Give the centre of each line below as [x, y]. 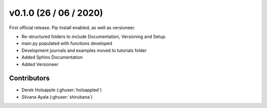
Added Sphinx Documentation [52, 57]
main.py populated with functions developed [67, 43]
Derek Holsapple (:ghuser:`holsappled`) [62, 90]
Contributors [29, 78]
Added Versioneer [40, 64]
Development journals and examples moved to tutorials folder [84, 50]
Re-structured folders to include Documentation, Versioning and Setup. [94, 36]
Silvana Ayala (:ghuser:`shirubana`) [57, 97]
